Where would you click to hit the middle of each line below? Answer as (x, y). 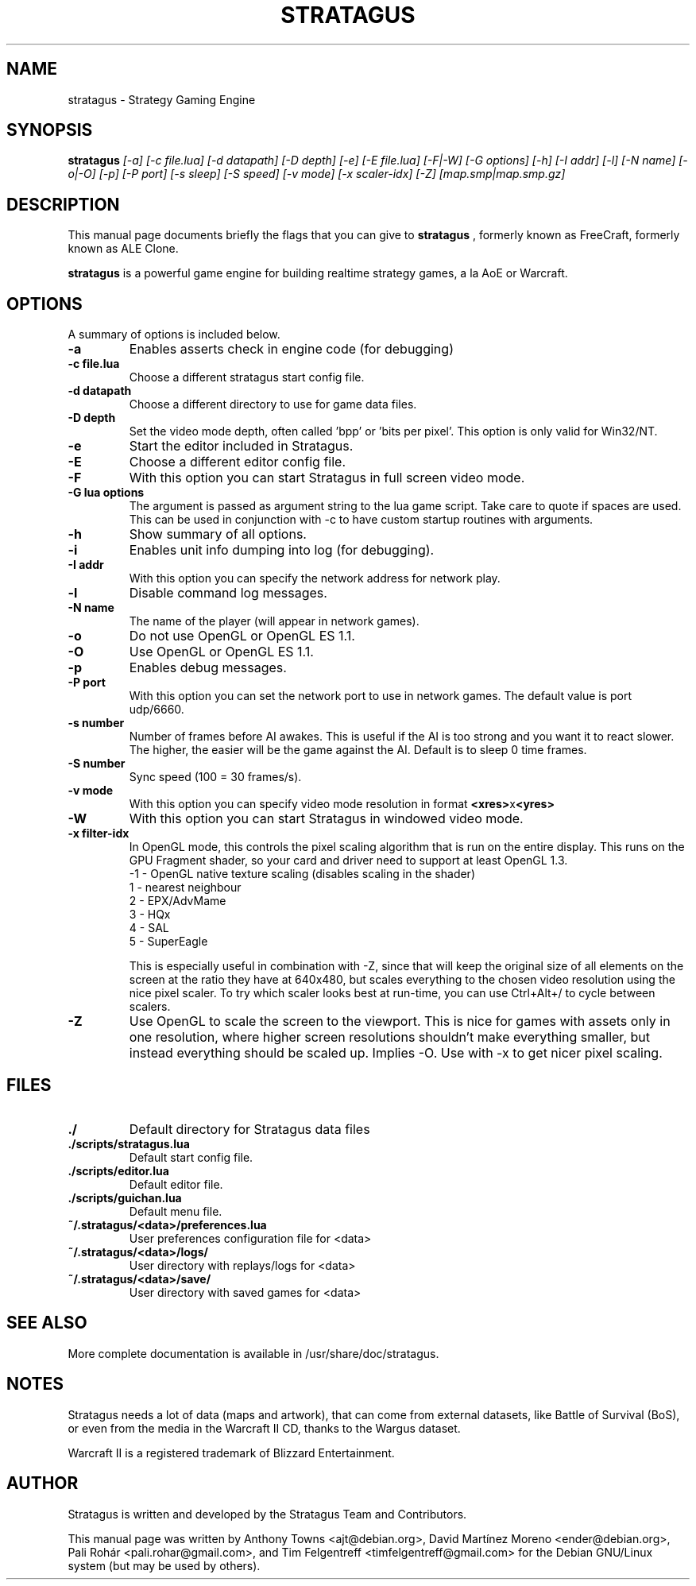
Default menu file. (176, 1211)
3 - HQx (150, 915)
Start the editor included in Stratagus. (241, 446)
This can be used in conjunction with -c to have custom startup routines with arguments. (361, 520)
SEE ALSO (47, 1323)
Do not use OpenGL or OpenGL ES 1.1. (242, 636)
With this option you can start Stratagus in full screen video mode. (327, 478)
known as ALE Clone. (123, 249)
